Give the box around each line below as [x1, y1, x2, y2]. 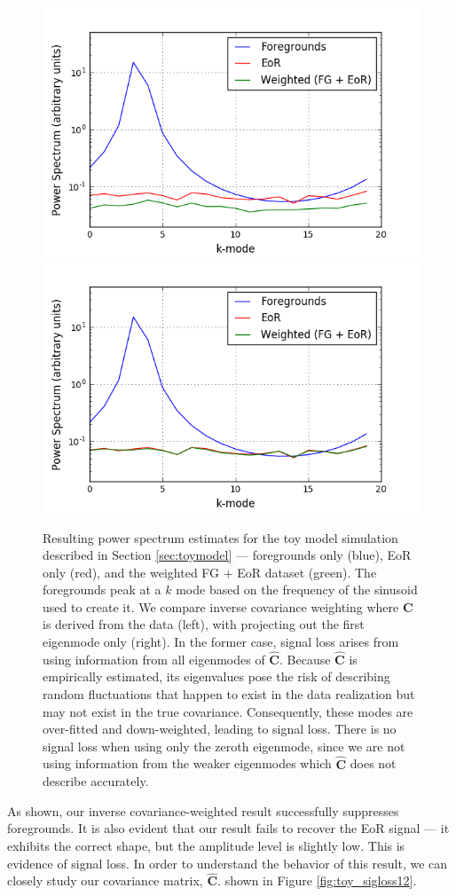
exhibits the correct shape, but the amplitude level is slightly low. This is [7, 837, 405, 855]
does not [350, 754, 397, 773]
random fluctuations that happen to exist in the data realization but [43, 685, 415, 703]
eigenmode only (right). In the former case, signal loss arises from [43, 633, 399, 651]
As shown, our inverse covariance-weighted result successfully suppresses [7, 801, 399, 820]
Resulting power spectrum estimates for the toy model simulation [43, 528, 398, 546]
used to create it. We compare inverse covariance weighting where [43, 597, 399, 616]
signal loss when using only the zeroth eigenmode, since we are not [43, 736, 405, 755]
